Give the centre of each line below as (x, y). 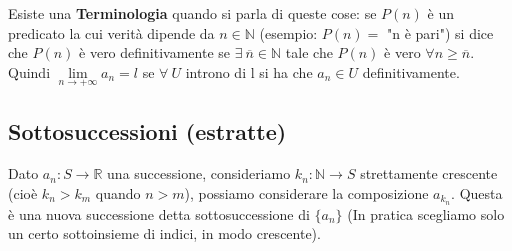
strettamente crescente (429, 173)
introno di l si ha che (249, 71)
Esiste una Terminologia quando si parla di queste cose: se (192, 13)
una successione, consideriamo (199, 173)
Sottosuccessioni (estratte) (147, 131)
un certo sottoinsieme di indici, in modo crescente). (164, 233)
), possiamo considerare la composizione (306, 192)
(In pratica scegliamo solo (426, 213)
